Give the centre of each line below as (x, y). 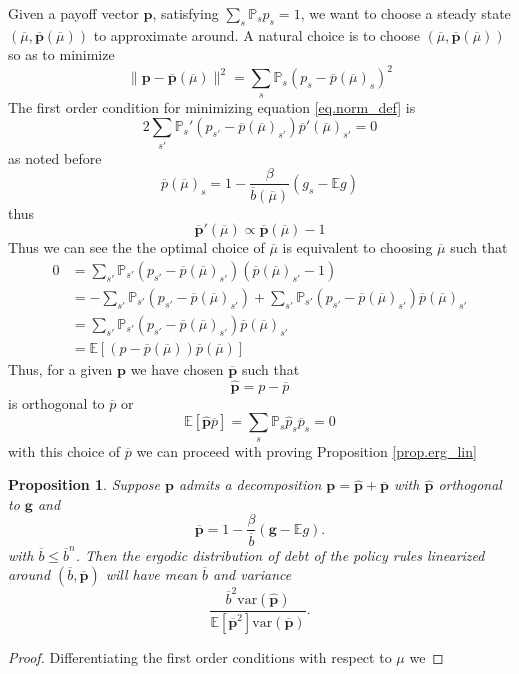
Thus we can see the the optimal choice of (136, 247)
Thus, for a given (60, 368)
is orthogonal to (56, 402)
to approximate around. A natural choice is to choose (256, 34)
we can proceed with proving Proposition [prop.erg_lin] (306, 450)
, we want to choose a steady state (405, 13)
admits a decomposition (250, 484)
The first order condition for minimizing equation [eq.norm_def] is (212, 106)
